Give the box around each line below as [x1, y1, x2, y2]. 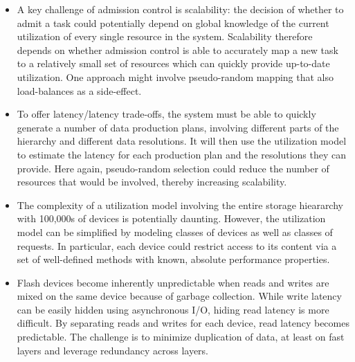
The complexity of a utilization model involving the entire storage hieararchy [17, 197, 343, 212]
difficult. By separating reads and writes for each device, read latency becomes [17, 316, 349, 330]
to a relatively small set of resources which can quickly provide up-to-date [17, 56, 330, 71]
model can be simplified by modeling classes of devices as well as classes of [17, 224, 333, 239]
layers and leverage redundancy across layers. [17, 343, 209, 357]
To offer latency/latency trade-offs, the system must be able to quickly [17, 107, 316, 121]
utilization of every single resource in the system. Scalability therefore [17, 29, 313, 44]
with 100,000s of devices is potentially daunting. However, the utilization [17, 211, 326, 226]
